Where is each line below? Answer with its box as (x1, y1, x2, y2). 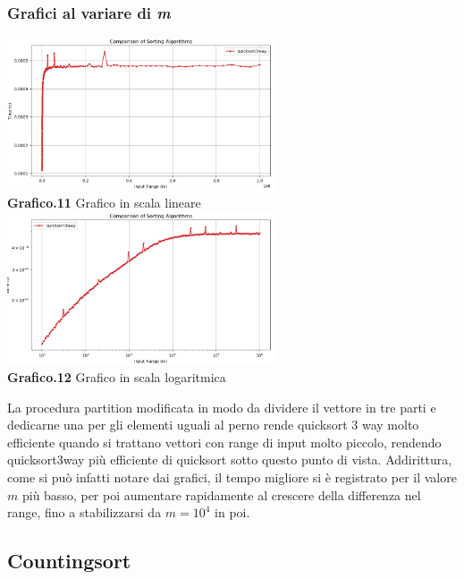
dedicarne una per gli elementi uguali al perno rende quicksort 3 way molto (7, 415, 419, 434)
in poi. (215, 503, 250, 522)
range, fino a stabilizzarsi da (7, 503, 162, 522)
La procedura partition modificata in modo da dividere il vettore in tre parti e (7, 397, 436, 416)
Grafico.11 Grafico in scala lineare (7, 193, 201, 212)
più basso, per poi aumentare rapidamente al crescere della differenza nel (21, 485, 421, 504)
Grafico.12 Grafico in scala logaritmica (7, 368, 226, 386)
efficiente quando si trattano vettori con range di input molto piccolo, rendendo (7, 432, 442, 451)
